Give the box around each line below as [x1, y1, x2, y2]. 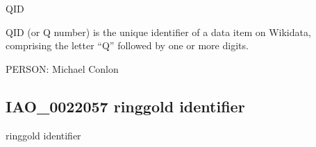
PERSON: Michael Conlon [6, 61, 119, 76]
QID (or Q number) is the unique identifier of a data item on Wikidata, [6, 24, 311, 39]
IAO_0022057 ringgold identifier [6, 95, 245, 116]
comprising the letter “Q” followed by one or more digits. [6, 38, 249, 53]
